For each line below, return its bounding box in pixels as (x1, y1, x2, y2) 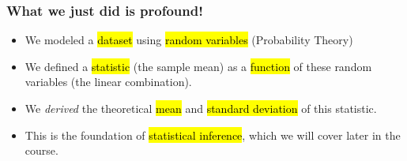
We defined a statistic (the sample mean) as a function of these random (24, 58, 372, 74)
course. (24, 142, 58, 159)
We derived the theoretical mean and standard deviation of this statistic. (24, 100, 377, 116)
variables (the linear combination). (24, 73, 192, 90)
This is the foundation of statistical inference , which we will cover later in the (24, 126, 401, 143)
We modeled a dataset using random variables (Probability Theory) (24, 32, 353, 48)
